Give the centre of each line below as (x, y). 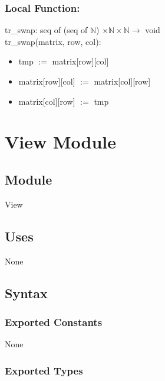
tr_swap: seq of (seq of (46, 30)
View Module (61, 142)
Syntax (26, 293)
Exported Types (44, 370)
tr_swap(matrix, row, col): (53, 41)
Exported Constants (54, 322)
